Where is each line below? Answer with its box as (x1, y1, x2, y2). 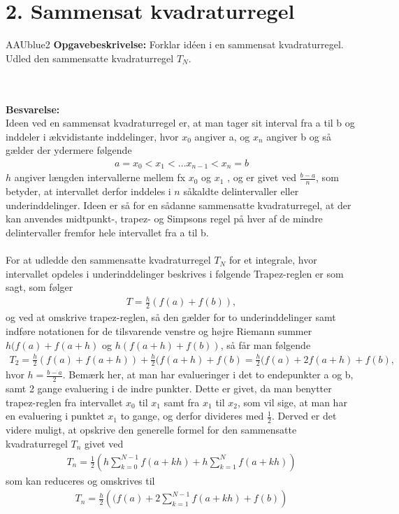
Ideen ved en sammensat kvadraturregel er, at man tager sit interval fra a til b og (6, 115, 355, 130)
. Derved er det (271, 408, 337, 423)
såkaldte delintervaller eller (183, 184, 299, 199)
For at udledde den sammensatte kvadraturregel (6, 252, 211, 267)
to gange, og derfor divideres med (120, 408, 264, 423)
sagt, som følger (6, 280, 73, 294)
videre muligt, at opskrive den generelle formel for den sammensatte (6, 422, 297, 437)
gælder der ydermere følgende (6, 143, 132, 157)
